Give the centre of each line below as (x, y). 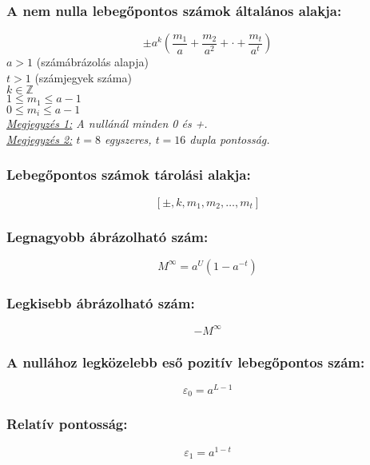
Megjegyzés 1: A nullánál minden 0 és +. (107, 123)
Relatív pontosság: (67, 424)
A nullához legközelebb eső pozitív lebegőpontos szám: (186, 362)
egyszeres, (128, 139)
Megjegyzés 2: (40, 139)
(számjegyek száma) (83, 77)
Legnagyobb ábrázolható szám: (107, 236)
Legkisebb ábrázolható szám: (101, 302)
